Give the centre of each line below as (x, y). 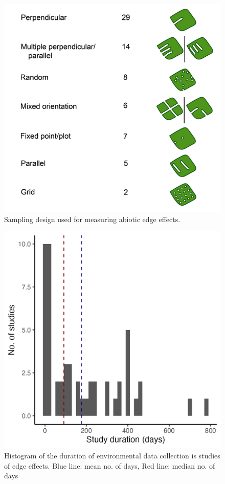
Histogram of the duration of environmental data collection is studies (112, 455)
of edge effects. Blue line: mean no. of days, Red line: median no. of (110, 465)
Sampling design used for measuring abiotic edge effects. (92, 219)
